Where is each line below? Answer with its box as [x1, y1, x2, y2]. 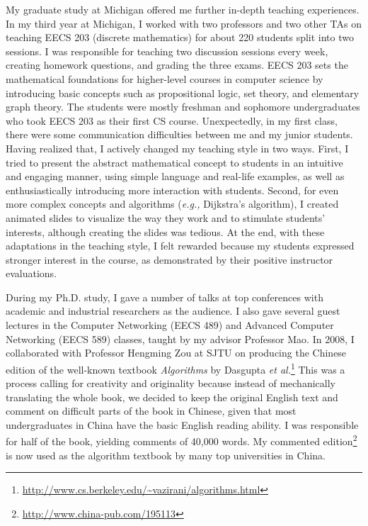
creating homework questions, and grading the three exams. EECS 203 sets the [6, 57, 348, 72]
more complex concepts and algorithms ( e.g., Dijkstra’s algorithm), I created [6, 196, 339, 211]
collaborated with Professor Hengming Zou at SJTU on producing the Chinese [6, 345, 347, 360]
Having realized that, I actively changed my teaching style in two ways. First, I [6, 140, 349, 155]
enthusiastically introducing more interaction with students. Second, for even [6, 182, 339, 197]
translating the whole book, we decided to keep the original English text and [6, 389, 338, 404]
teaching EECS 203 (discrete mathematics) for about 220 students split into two [6, 30, 355, 45]
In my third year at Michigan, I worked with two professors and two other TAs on [6, 16, 362, 30]
